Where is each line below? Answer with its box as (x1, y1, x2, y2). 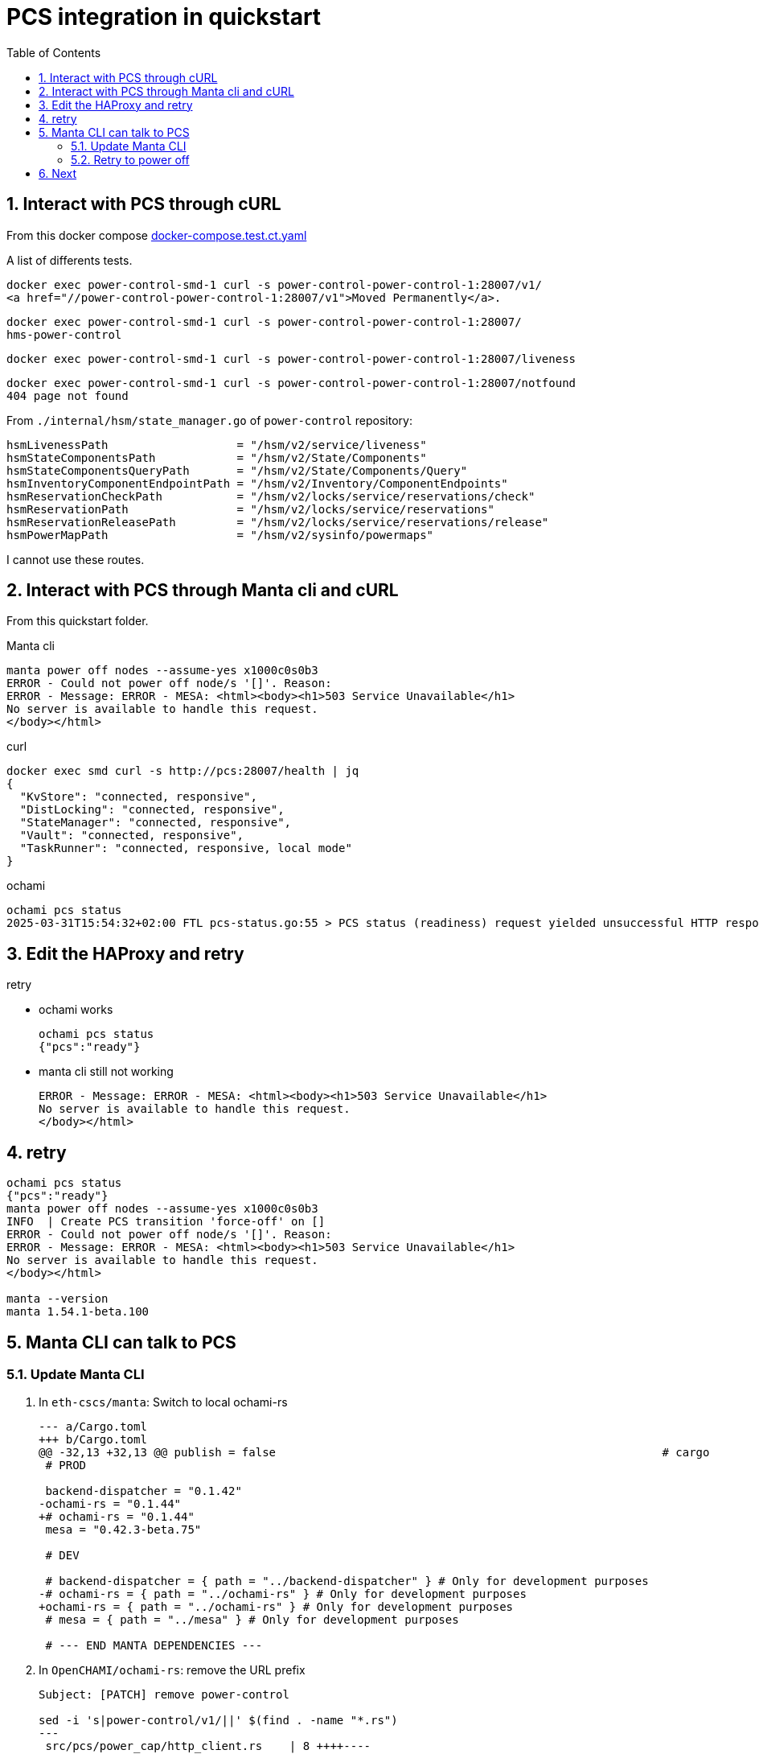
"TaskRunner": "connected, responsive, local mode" (19, 842, 352, 855)
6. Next (39, 166, 77, 180)
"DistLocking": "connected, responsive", (19, 803, 285, 817)
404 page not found (6, 389, 129, 402)
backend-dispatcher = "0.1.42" (45, 1484, 242, 1498)
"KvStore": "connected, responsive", (19, 790, 257, 804)
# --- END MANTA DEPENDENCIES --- (45, 1639, 263, 1653)
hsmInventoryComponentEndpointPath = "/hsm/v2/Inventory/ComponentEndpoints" (6, 476, 508, 490)
